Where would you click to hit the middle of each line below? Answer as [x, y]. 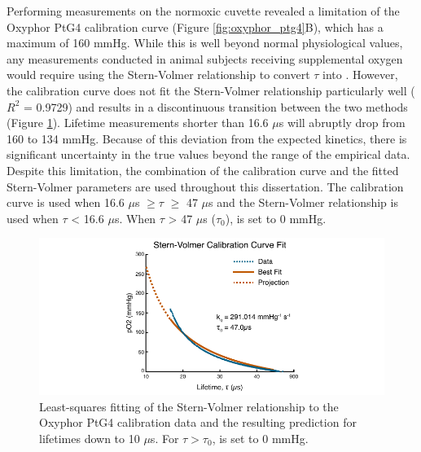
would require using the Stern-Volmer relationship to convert [158, 75]
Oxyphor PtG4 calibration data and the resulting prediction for [198, 422]
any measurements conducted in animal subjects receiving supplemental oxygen [205, 58]
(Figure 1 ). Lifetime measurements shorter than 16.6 [138, 123]
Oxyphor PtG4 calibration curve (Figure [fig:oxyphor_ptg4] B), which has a [195, 26]
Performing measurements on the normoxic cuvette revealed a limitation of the [203, 11]
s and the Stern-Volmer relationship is [303, 202]
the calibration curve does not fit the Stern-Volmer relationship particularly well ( [211, 90]
